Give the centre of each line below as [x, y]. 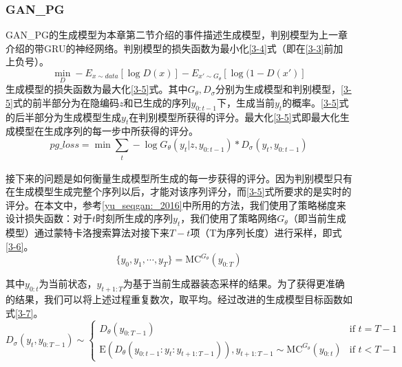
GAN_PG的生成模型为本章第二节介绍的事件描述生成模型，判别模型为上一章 [177, 35]
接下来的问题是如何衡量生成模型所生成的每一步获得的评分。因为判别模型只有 [179, 178]
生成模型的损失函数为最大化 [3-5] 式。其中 [97, 89]
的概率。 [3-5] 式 [316, 102]
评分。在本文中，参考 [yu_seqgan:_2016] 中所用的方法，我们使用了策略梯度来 [176, 204]
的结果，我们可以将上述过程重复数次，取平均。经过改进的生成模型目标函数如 [179, 299]
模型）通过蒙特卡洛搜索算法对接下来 [87, 233]
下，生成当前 [245, 102]
